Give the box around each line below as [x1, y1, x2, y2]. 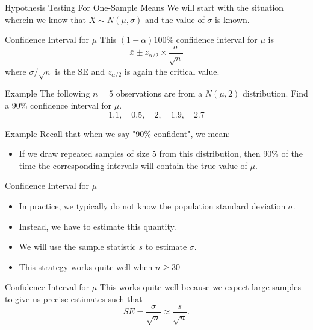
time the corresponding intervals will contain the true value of [19, 159, 247, 171]
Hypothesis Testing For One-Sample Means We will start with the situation [5, 1, 284, 13]
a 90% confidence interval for [5, 98, 112, 111]
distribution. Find [242, 87, 308, 100]
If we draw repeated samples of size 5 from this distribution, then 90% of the [19, 147, 303, 160]
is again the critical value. [124, 65, 220, 77]
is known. [214, 13, 250, 25]
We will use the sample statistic [19, 240, 136, 253]
